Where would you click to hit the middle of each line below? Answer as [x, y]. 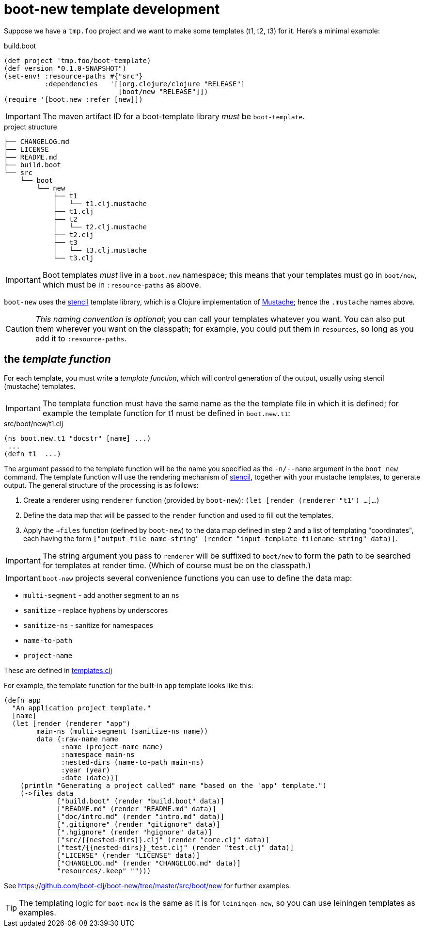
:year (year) [86, 770]
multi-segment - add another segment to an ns [101, 595]
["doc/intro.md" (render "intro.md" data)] [141, 816]
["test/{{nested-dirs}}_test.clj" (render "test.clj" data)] [175, 847]
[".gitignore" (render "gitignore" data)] [139, 824]
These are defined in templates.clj [58, 670]
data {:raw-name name [78, 739]
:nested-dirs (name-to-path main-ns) [133, 762]
